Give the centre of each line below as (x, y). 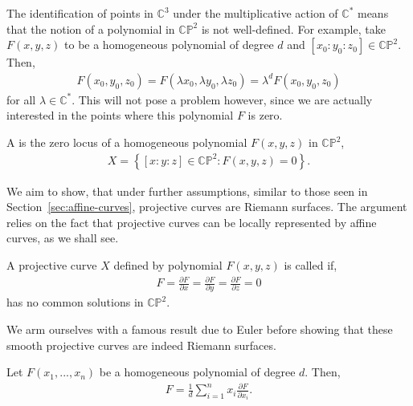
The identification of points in (80, 13)
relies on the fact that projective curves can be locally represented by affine (192, 222)
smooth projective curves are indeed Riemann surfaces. (141, 345)
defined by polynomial (168, 265)
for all (21, 99)
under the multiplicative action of (256, 13)
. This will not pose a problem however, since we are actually (222, 99)
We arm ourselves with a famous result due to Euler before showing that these (200, 329)
